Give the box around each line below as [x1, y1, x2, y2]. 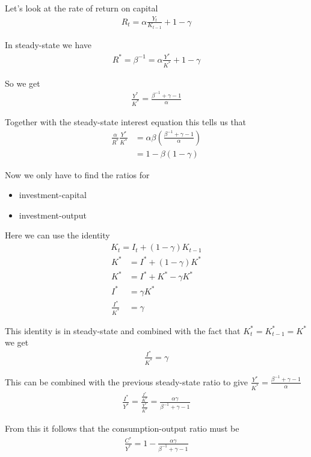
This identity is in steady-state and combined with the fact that [5, 324, 241, 337]
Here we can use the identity [5, 229, 110, 241]
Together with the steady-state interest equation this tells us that [5, 116, 247, 128]
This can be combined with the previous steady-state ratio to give [5, 375, 248, 388]
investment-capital [19, 188, 87, 201]
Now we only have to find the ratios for [5, 168, 150, 181]
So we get [5, 76, 40, 89]
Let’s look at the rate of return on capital [5, 2, 158, 14]
